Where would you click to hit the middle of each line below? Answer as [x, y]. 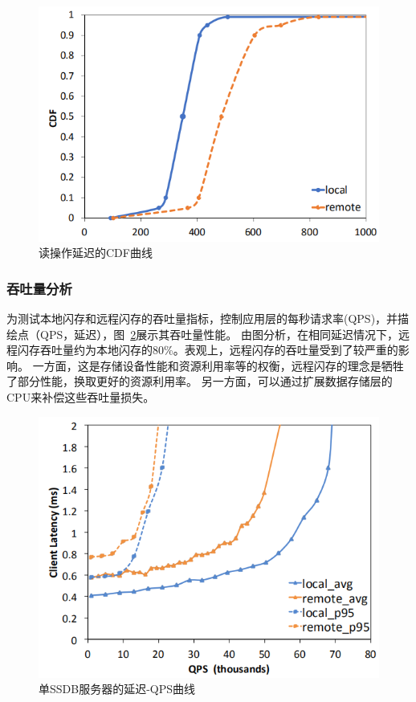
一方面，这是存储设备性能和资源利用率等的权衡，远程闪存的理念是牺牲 [218, 365]
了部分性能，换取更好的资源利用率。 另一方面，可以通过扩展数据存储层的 [200, 381]
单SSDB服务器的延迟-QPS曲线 [117, 689]
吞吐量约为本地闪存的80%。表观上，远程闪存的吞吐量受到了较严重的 [219, 350]
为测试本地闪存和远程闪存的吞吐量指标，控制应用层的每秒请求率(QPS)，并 [202, 318]
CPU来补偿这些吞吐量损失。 [81, 397]
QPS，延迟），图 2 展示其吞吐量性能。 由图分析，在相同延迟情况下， [219, 334]
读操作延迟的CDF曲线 [96, 253]
